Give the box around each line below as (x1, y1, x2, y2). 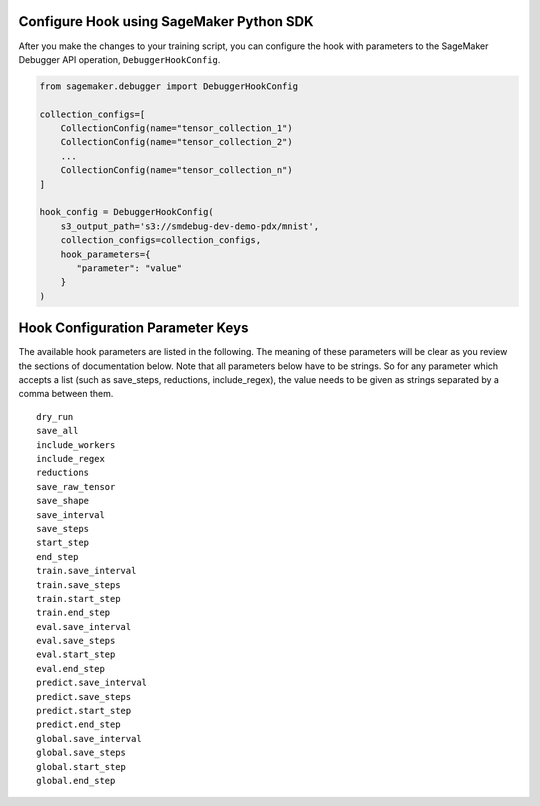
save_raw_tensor (36, 481, 116, 492)
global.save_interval (36, 733, 142, 744)
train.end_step (36, 607, 111, 619)
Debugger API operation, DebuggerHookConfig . (18, 53, 221, 65)
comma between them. (18, 388, 114, 400)
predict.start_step (36, 705, 132, 717)
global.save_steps (36, 747, 127, 759)
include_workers (36, 439, 116, 450)
